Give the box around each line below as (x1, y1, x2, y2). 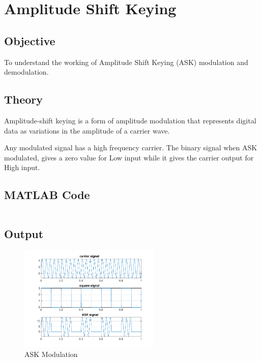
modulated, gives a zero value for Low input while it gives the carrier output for (4, 152, 254, 162)
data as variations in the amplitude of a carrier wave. (4, 125, 170, 136)
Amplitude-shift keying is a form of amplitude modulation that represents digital (4, 115, 256, 125)
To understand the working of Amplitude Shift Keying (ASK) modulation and (4, 56, 248, 67)
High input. (4, 162, 40, 173)
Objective (4, 32, 55, 48)
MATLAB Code (4, 187, 90, 203)
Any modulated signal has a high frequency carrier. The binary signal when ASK (4, 142, 257, 153)
